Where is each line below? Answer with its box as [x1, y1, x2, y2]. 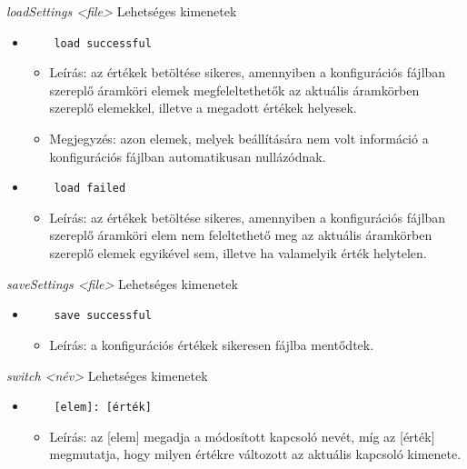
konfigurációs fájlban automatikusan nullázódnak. [49, 146, 326, 165]
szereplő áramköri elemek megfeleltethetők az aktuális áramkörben [49, 80, 420, 99]
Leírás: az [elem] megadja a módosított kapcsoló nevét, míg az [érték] [49, 426, 435, 445]
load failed [54, 182, 126, 195]
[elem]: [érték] [54, 401, 152, 414]
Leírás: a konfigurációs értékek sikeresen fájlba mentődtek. [49, 334, 374, 354]
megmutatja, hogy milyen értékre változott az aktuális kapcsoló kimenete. [49, 444, 462, 464]
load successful [54, 36, 152, 50]
